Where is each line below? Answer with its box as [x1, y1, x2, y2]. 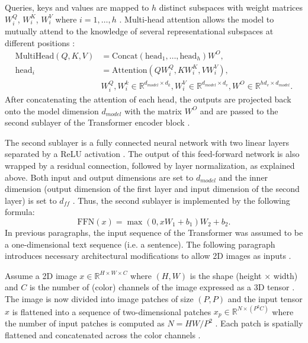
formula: [5, 206, 35, 218]
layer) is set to [5, 194, 57, 206]
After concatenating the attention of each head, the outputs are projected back [5, 93, 291, 105]
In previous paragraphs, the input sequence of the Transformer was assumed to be [5, 226, 303, 238]
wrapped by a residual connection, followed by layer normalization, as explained [5, 159, 295, 171]
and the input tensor [227, 292, 303, 304]
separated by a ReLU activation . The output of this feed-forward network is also [5, 148, 300, 160]
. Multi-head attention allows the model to [119, 12, 274, 25]
